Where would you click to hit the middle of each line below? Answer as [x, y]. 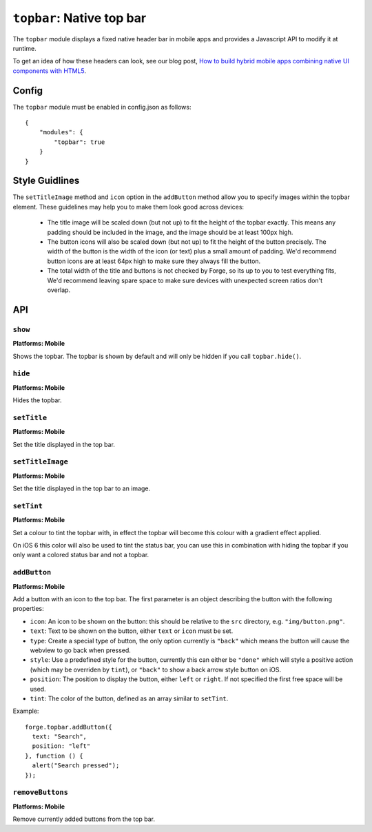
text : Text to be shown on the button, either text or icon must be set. [132, 631]
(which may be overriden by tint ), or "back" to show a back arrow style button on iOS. [156, 669]
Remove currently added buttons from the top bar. [84, 819]
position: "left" [61, 746]
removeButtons [41, 792]
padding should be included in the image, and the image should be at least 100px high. [170, 232]
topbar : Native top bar [80, 18]
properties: [28, 609]
